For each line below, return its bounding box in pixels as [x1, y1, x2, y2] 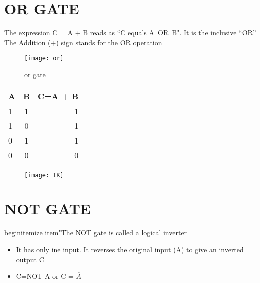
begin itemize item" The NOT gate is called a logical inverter [4, 227, 187, 238]
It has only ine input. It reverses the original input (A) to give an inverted [16, 244, 244, 254]
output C [16, 254, 44, 264]
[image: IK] [24, 171, 64, 179]
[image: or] [24, 55, 64, 62]
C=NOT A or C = [16, 271, 74, 281]
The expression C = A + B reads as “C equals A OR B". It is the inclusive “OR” [4, 27, 256, 38]
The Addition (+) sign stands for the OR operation [4, 37, 162, 47]
